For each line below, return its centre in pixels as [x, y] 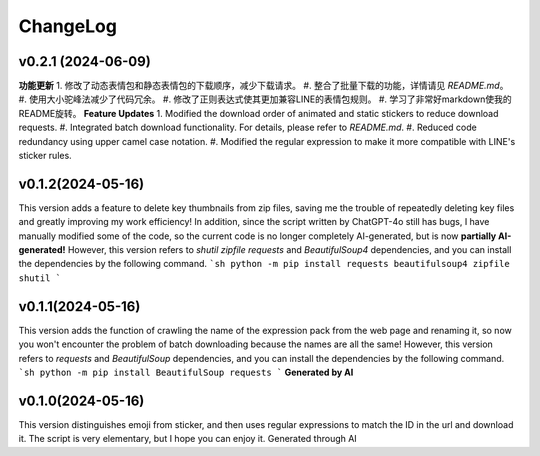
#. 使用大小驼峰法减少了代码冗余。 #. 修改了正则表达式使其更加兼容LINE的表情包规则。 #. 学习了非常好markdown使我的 [265, 99]
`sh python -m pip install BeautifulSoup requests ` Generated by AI [186, 372]
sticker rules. [45, 156]
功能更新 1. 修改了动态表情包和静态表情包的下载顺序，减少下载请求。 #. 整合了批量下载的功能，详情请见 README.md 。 [263, 86]
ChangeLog [67, 26]
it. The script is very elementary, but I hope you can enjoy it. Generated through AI [187, 439]
